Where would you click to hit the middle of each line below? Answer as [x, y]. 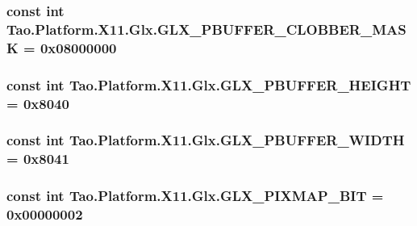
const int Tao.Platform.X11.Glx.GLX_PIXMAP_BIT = [195, 196]
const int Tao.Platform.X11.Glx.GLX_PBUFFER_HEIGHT [209, 84]
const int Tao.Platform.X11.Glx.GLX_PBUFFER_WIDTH [206, 140]
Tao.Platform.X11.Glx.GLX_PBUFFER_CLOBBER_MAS [206, 29]
